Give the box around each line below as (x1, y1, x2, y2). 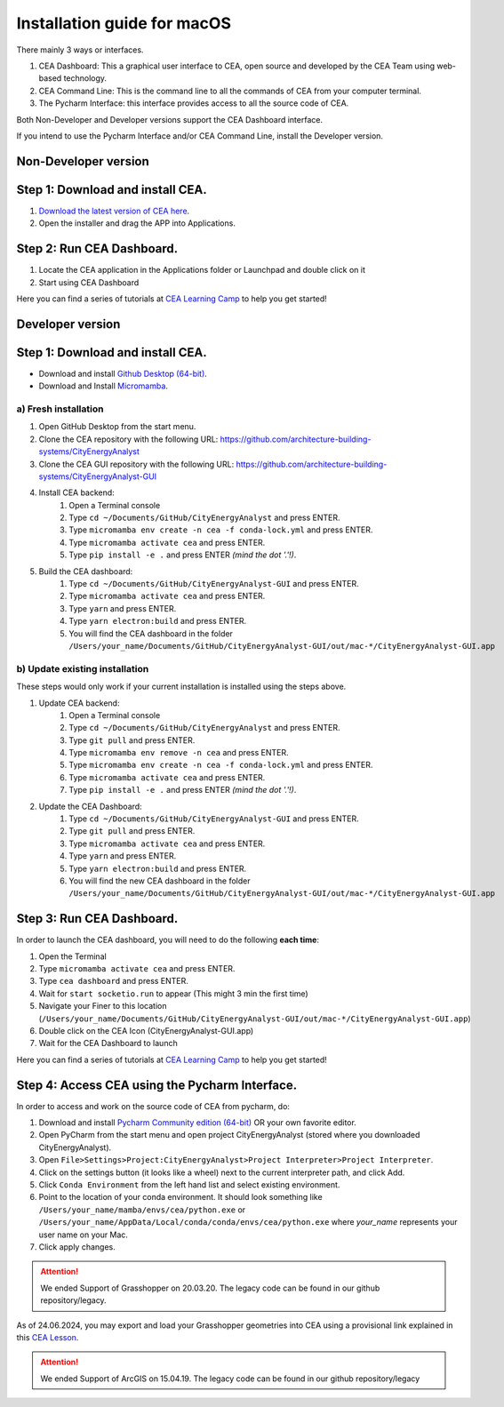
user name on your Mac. (38, 1229, 129, 1240)
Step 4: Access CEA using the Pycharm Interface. (16, 1077, 298, 1092)
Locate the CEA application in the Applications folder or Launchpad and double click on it (38, 265, 366, 276)
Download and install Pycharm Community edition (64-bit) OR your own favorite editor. (38, 1117, 357, 1128)
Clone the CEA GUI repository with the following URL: (38, 459, 235, 469)
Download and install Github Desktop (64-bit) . (38, 368, 208, 379)
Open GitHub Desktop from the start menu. (38, 421, 196, 432)
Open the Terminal (38, 951, 107, 962)
